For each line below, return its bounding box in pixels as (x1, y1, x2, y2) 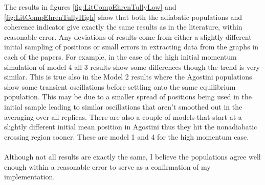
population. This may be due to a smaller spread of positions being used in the (4, 91, 252, 102)
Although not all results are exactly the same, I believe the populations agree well (4, 151, 261, 162)
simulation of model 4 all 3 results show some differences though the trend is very (4, 61, 260, 72)
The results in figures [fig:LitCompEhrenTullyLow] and (4, 2, 176, 12)
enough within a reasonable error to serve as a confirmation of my (4, 161, 211, 172)
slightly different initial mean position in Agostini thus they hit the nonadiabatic (4, 121, 257, 132)
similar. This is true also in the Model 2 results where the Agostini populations (4, 71, 252, 82)
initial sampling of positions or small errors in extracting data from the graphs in (4, 41, 258, 52)
